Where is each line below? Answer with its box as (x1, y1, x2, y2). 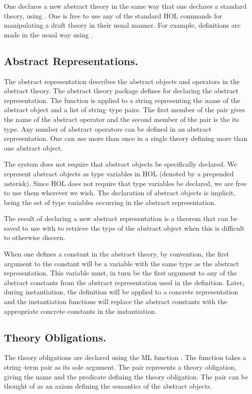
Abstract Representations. (4, 53, 138, 68)
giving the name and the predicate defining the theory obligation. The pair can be (4, 371, 248, 381)
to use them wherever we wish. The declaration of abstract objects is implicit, (4, 188, 235, 198)
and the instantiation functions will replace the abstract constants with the (4, 296, 227, 307)
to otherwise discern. (4, 232, 66, 242)
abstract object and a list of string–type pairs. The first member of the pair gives (4, 104, 245, 115)
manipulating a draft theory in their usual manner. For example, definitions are (4, 20, 241, 30)
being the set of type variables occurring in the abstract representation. (4, 197, 216, 207)
